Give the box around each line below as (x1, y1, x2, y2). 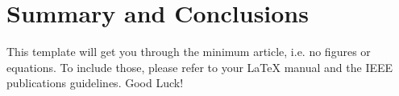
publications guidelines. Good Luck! (6, 74, 184, 91)
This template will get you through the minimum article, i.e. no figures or (6, 43, 371, 60)
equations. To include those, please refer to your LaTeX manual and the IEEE (6, 58, 393, 75)
